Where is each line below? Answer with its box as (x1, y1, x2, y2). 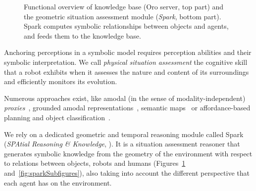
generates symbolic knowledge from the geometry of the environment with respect (4, 148, 253, 158)
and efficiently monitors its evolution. (4, 76, 117, 87)
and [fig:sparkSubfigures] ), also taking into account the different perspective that (4, 167, 250, 178)
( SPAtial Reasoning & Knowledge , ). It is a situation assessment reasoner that (4, 139, 240, 149)
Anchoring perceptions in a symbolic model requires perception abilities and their (4, 47, 252, 57)
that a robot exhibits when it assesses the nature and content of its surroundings (4, 66, 249, 77)
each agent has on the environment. (4, 177, 112, 188)
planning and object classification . (4, 112, 110, 122)
